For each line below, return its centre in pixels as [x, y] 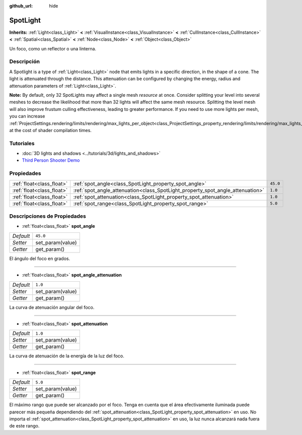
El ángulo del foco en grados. [40, 258]
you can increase [27, 116]
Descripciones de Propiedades [48, 216]
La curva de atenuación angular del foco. [52, 307]
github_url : [21, 6]
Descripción [25, 61]
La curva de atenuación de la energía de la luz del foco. [67, 356]
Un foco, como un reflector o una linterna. [53, 48]
